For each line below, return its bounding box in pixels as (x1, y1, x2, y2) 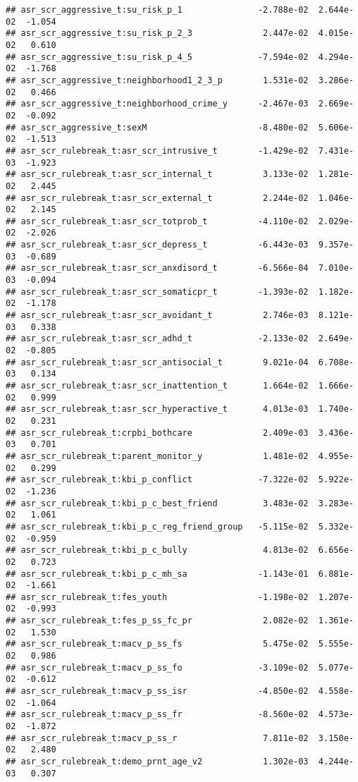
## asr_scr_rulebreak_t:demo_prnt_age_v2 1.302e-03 (6, 757, 309, 766)
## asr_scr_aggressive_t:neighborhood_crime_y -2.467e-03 (6, 99, 309, 109)
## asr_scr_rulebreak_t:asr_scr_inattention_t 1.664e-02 (6, 381, 309, 391)
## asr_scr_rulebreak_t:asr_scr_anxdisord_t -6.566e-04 (6, 263, 309, 274)
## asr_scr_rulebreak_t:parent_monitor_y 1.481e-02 (6, 451, 309, 461)
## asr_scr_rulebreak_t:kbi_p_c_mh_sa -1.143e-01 (6, 568, 309, 579)
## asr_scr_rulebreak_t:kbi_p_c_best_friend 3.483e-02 (6, 498, 309, 508)
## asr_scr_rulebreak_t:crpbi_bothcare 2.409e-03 (6, 427, 309, 438)
